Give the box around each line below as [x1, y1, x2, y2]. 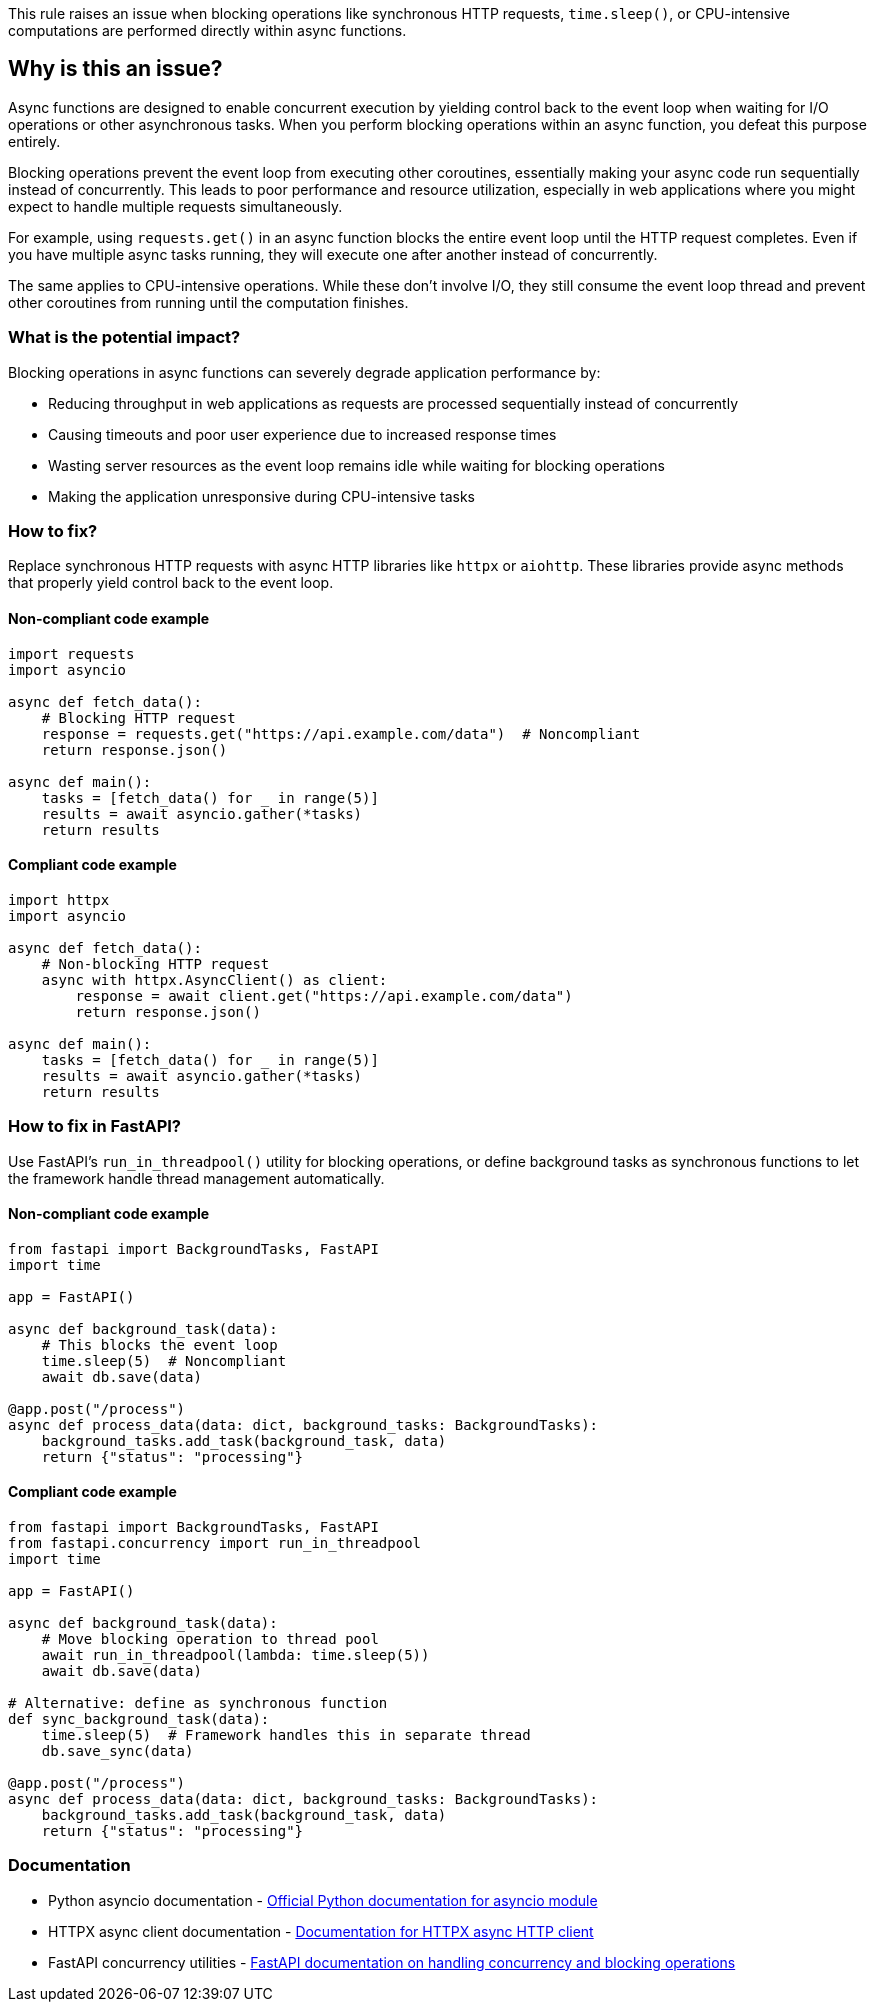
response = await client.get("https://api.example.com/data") [75, 987, 573, 1004]
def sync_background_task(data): [8, 1710, 270, 1727]
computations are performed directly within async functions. [8, 22, 407, 39]
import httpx [8, 891, 110, 908]
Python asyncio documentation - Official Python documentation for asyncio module [48, 1891, 598, 1909]
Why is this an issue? [8, 56, 223, 82]
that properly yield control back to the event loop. [8, 574, 334, 592]
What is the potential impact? [8, 327, 241, 348]
